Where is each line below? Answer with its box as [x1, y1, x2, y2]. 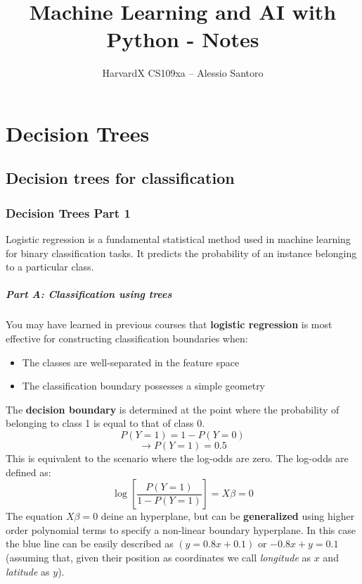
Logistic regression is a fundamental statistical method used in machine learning [6, 232, 351, 247]
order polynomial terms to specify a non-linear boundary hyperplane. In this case [6, 522, 356, 537]
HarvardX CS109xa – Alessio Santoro [102, 66, 264, 80]
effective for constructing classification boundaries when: [6, 331, 248, 346]
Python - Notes [106, 25, 259, 54]
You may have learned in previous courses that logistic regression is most [6, 317, 332, 332]
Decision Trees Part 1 [6, 204, 131, 221]
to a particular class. [6, 259, 94, 274]
